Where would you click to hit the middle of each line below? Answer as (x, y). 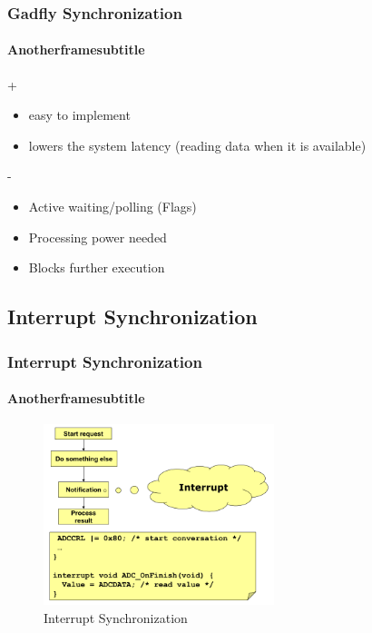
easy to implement (79, 115)
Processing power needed (98, 237)
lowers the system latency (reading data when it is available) (197, 145)
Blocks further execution (97, 267)
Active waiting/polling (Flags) (113, 207)
